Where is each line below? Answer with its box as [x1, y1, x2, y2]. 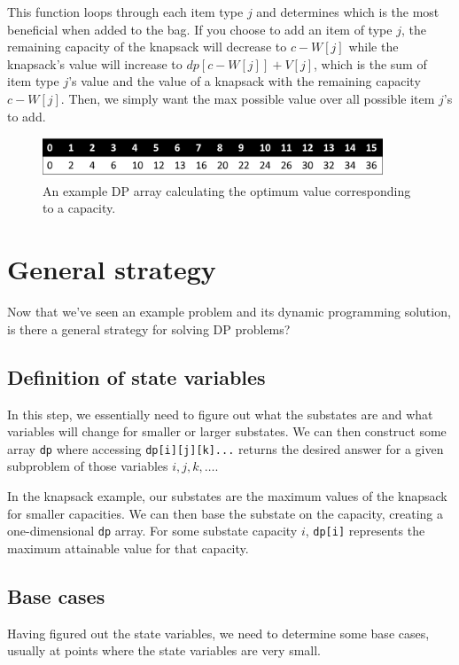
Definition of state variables [7, 363, 266, 390]
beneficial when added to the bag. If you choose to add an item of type [7, 20, 393, 38]
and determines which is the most [256, 3, 440, 20]
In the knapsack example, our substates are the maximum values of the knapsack [7, 487, 447, 505]
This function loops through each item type [7, 3, 244, 20]
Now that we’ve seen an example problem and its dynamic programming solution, [7, 302, 451, 321]
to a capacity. [43, 199, 116, 217]
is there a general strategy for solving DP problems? [7, 319, 291, 338]
